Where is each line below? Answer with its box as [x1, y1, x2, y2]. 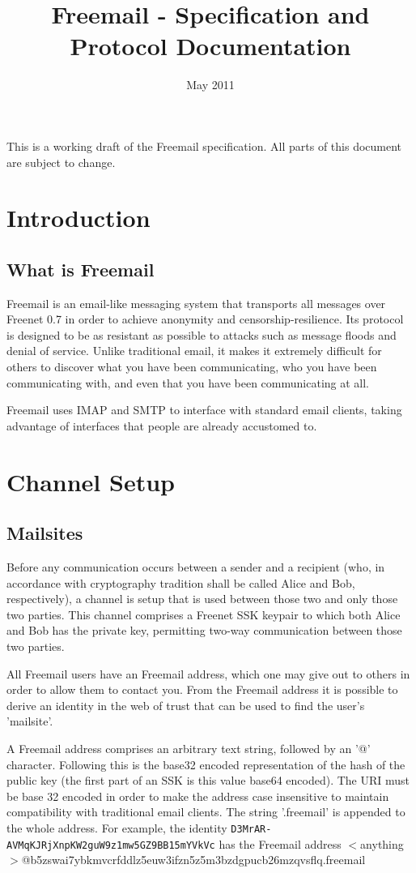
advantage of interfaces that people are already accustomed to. [6, 417, 317, 434]
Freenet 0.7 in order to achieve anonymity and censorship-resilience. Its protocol [6, 310, 404, 327]
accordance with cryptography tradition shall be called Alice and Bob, [6, 574, 355, 591]
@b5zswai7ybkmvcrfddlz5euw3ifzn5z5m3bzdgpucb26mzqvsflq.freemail [21, 851, 366, 868]
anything [360, 835, 404, 852]
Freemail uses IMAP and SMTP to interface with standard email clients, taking [6, 401, 402, 418]
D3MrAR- [231, 823, 272, 835]
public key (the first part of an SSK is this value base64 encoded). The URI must [6, 772, 410, 789]
